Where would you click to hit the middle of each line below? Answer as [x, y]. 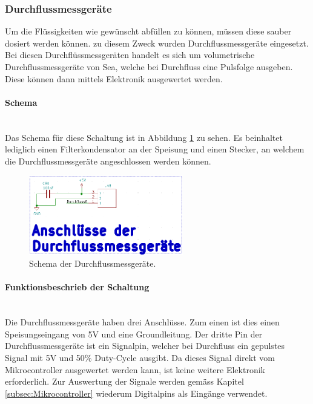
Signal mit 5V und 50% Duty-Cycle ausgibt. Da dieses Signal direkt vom [140, 357]
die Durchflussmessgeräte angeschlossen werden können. [108, 161]
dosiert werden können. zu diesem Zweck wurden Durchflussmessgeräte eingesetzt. [157, 43]
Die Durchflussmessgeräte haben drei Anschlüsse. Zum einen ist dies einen [142, 322]
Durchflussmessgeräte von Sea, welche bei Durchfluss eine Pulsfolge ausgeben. [149, 67]
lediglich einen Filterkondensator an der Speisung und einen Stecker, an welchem [155, 149]
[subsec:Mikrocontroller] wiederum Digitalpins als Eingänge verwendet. [136, 393]
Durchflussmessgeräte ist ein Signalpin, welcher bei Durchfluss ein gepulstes [145, 346]
